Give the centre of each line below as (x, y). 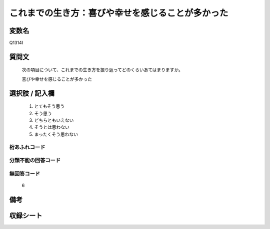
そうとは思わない (52, 127)
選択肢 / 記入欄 (32, 93)
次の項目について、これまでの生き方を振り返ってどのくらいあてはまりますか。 (102, 70)
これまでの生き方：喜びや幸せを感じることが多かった (119, 13)
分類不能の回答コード (35, 161)
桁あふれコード (27, 147)
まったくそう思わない (56, 134)
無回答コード (25, 174)
